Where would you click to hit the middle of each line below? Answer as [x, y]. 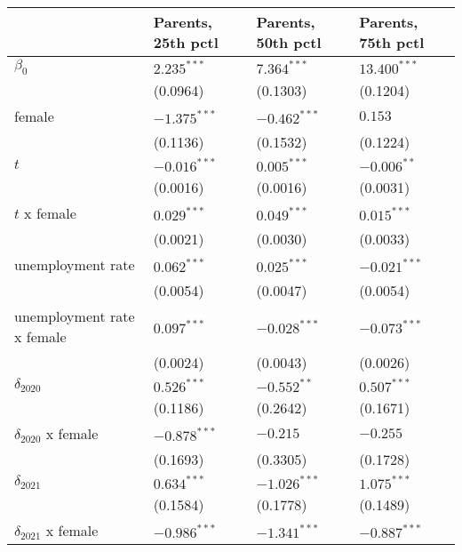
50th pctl [289, 42]
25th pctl [186, 42]
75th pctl [392, 42]
